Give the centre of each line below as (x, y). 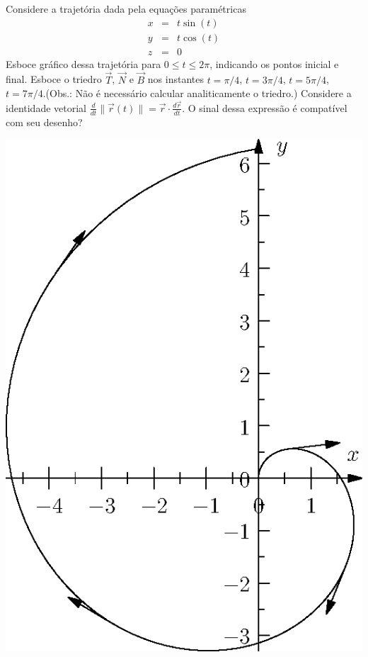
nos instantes (176, 79)
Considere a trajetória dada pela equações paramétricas (126, 9)
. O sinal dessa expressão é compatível (265, 107)
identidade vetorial (46, 107)
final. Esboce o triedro (54, 79)
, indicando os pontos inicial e (274, 63)
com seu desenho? (44, 122)
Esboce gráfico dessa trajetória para (84, 63)
